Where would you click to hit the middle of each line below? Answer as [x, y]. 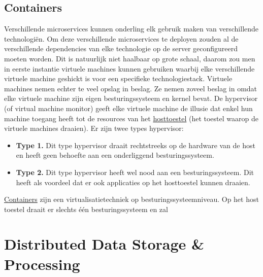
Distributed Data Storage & [104, 244]
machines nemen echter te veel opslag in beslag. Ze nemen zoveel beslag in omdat [131, 88]
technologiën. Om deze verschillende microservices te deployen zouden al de [121, 38]
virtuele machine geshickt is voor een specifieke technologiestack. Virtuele [118, 78]
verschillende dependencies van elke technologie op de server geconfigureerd [121, 48]
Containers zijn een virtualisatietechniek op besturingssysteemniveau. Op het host [131, 199]
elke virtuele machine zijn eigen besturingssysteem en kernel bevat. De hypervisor [131, 98]
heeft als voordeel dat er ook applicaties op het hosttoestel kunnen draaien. [133, 182]
